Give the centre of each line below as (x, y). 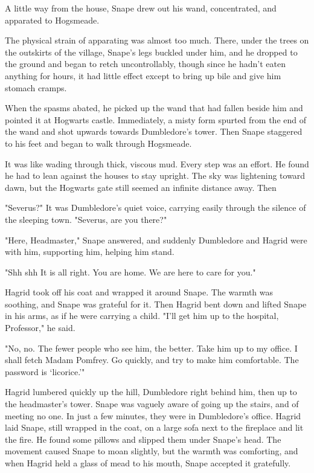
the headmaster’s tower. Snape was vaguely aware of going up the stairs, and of (152, 404)
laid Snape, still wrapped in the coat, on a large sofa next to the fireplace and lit (154, 427)
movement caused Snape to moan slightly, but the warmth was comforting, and (152, 451)
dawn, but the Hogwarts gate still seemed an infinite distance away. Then (141, 187)
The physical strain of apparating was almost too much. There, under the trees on (157, 40)
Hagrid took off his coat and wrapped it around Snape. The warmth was (139, 292)
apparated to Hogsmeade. (52, 20)
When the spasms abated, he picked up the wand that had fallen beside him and (154, 108)
